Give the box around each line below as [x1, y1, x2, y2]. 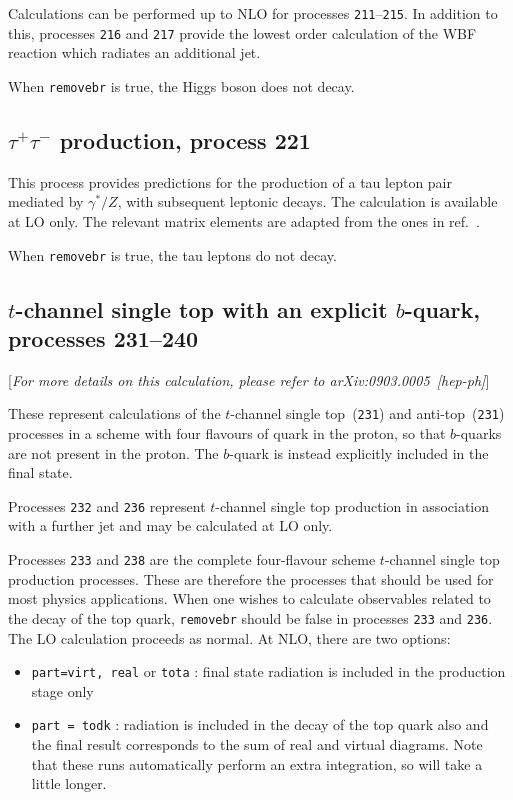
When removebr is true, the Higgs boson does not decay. [8, 75, 355, 96]
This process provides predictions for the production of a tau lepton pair [8, 171, 452, 192]
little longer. [31, 773, 107, 794]
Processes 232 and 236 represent [8, 495, 206, 516]
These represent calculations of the [8, 403, 221, 424]
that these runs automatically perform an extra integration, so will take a [31, 753, 483, 774]
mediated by [8, 191, 84, 212]
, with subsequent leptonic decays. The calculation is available [117, 191, 498, 212]
